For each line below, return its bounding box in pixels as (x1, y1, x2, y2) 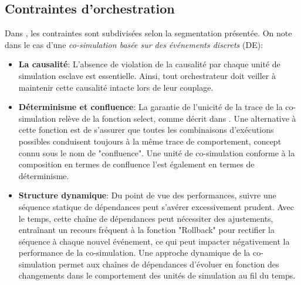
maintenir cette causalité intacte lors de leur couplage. (18, 81, 214, 93)
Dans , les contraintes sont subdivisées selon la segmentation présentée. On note (5, 27, 292, 39)
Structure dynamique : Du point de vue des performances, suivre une (18, 189, 276, 201)
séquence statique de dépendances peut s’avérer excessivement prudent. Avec (18, 200, 294, 212)
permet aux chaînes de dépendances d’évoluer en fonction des (58, 257, 279, 270)
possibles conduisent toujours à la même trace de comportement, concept (18, 135, 282, 147)
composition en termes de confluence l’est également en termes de (18, 158, 255, 170)
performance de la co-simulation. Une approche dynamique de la (18, 246, 251, 259)
